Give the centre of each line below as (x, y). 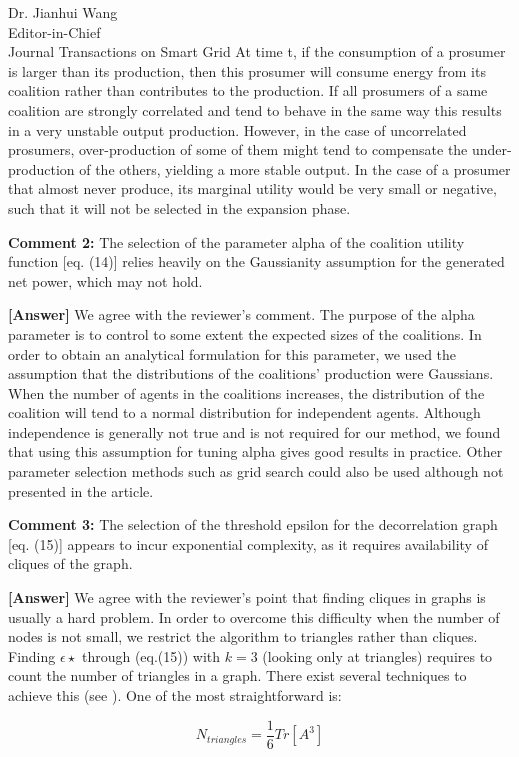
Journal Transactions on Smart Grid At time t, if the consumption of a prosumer (257, 51)
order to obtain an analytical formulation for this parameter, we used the (232, 353)
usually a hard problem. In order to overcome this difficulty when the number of (254, 616)
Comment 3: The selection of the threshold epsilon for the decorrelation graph (253, 524)
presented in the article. (81, 490)
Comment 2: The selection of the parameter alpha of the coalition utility (236, 241)
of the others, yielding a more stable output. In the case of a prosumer (295, 168)
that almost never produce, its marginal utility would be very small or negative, (252, 188)
